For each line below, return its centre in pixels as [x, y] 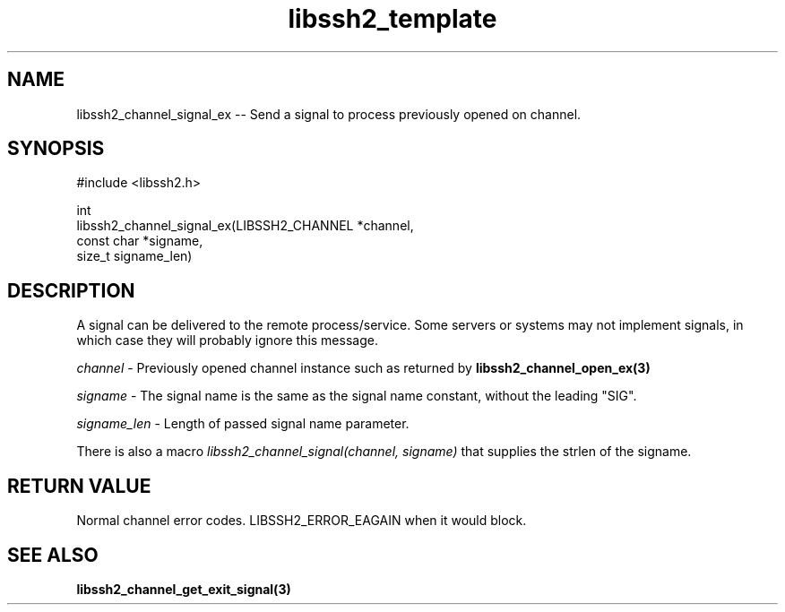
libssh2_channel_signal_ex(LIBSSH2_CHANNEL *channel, [245, 226]
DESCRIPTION [71, 290]
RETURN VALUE [79, 486]
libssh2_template [392, 19]
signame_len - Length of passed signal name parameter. [243, 424]
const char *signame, [140, 241]
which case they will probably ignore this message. [227, 340]
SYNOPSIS [56, 149]
